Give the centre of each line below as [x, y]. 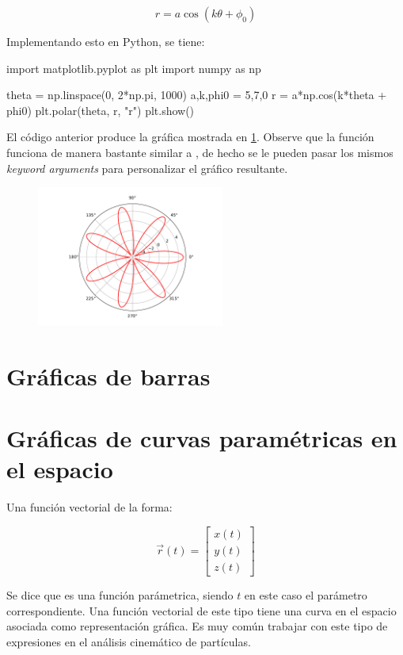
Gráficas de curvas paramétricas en [202, 438]
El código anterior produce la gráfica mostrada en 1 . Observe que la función [190, 137]
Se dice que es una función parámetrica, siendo [120, 595]
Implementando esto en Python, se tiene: [106, 41]
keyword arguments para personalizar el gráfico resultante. [147, 168]
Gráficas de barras [108, 375]
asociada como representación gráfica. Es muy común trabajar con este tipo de [197, 626]
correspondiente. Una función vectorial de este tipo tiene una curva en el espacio [201, 610]
